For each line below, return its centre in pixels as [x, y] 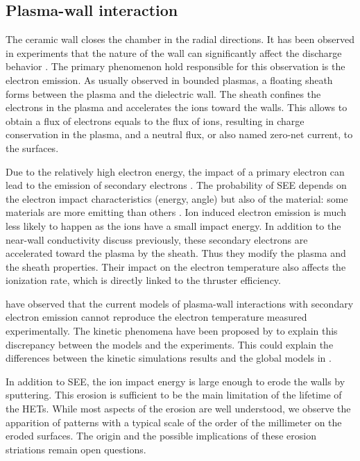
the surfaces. [32, 148]
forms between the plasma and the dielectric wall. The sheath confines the [163, 93]
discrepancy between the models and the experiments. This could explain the [170, 344]
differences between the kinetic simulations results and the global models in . [169, 358]
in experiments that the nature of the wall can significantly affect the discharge [174, 52]
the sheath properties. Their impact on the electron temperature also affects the [176, 266]
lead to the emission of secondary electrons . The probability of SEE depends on [176, 185]
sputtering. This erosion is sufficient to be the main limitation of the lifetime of [174, 395]
